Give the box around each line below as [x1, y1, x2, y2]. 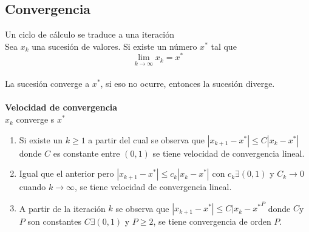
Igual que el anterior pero [19, 167, 114, 180]
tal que [211, 39, 237, 52]
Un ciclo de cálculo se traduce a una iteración [5, 28, 174, 41]
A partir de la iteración [19, 202, 106, 214]
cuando [19, 180, 46, 193]
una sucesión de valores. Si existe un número [32, 39, 197, 52]
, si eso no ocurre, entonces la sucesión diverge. [100, 77, 275, 90]
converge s [16, 113, 55, 126]
